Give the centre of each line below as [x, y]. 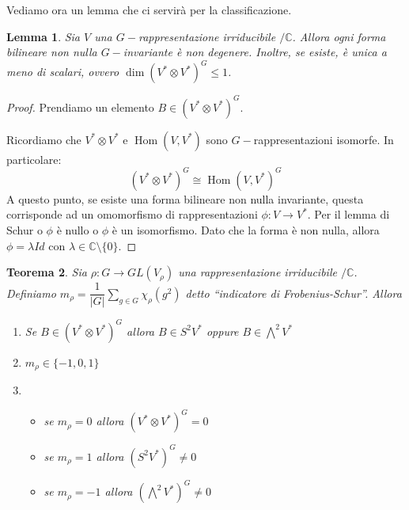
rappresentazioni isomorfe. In [324, 139]
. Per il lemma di [348, 214]
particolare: [34, 159]
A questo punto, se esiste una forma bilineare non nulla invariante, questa [185, 198]
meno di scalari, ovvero [63, 72]
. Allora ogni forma [339, 36]
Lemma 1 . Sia [44, 36]
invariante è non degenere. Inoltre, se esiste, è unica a [255, 52]
